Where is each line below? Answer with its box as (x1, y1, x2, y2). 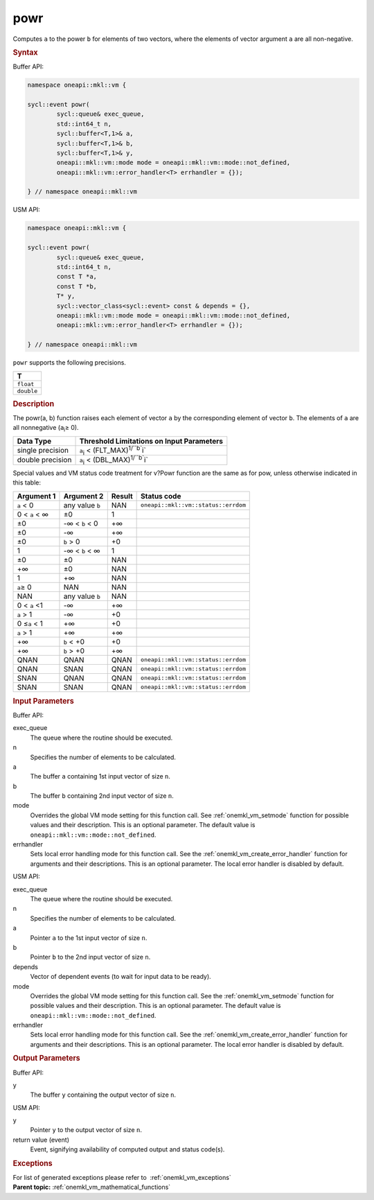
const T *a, (56, 272, 97, 281)
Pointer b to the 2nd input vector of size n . (30, 953, 151, 962)
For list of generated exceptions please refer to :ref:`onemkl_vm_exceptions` (12, 1173, 231, 1181)
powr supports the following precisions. (12, 358, 126, 367)
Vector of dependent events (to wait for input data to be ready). (30, 973, 211, 981)
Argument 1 (17, 491, 56, 501)
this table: (12, 478, 42, 487)
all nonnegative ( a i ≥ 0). (12, 424, 79, 433)
